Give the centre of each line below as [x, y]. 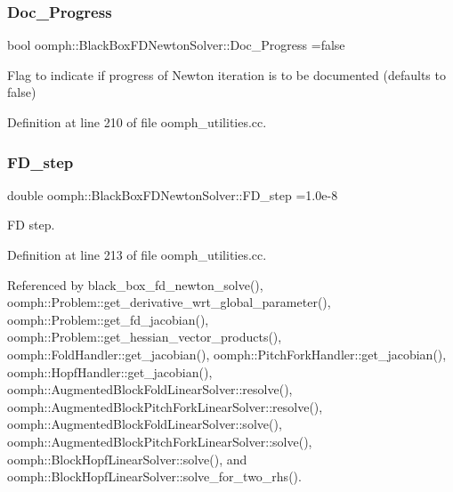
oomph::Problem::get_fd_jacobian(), [108, 319]
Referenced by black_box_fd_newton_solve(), [135, 284]
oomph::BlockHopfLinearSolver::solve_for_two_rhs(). [154, 476]
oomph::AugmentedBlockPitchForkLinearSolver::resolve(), [165, 406]
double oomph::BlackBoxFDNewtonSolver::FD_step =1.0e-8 [173, 194]
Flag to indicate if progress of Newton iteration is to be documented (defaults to [226, 74]
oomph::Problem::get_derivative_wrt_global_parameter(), [169, 302]
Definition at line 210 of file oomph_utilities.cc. [137, 122]
